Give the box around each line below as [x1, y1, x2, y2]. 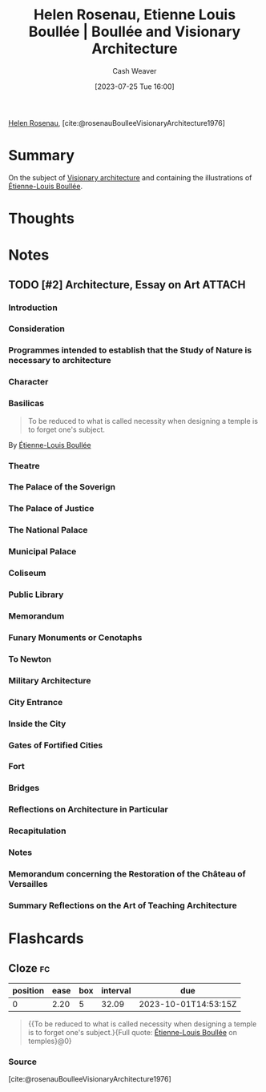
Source [8, 1056, 38, 1067]
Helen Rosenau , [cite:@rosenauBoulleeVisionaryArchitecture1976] [8, 118, 226, 127]
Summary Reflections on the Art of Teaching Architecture [8, 900, 238, 911]
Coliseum [8, 567, 46, 578]
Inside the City [8, 718, 66, 729]
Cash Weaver [112, 66, 157, 75]
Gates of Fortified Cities [8, 739, 103, 751]
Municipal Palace [8, 546, 77, 558]
